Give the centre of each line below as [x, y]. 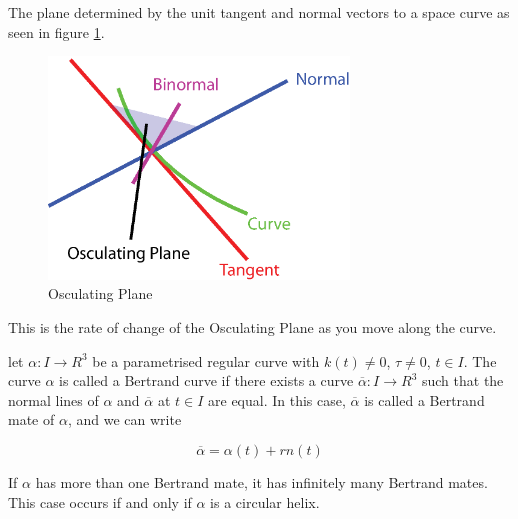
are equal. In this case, [277, 399]
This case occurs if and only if [100, 501]
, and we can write [124, 419]
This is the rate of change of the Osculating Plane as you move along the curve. [252, 326]
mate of [31, 419]
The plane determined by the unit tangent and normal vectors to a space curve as [259, 12]
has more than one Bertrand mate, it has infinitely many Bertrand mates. [261, 481]
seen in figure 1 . [56, 31]
